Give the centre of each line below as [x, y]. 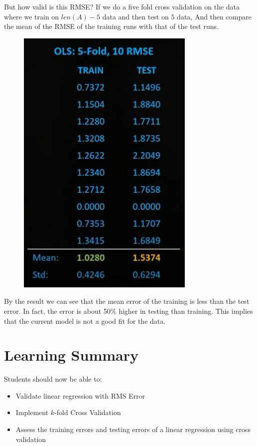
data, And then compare [214, 16]
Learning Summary [71, 355]
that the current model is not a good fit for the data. [85, 321]
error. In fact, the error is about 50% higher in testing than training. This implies [128, 311]
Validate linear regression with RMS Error [80, 395]
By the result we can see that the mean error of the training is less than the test [127, 301]
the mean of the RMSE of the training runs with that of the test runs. [111, 26]
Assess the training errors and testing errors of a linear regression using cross [133, 429]
